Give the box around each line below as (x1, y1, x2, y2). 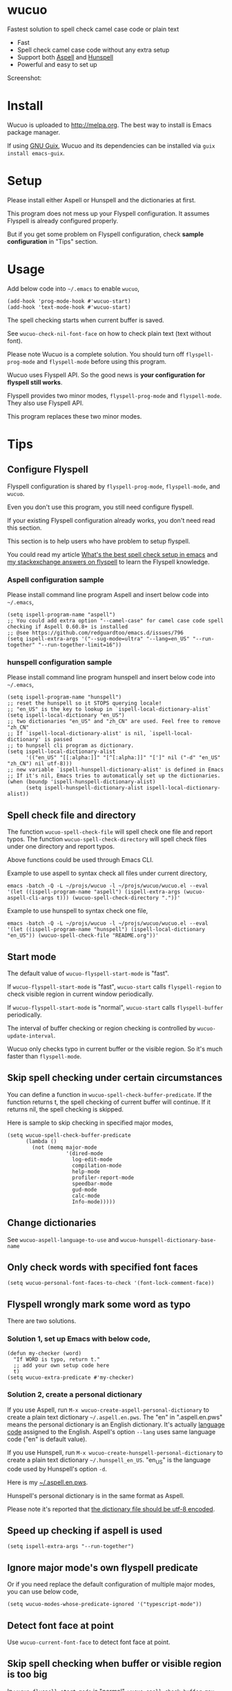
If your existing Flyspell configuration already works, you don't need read (7, 516, 215, 524)
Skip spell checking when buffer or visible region (7, 1658, 222, 1670)
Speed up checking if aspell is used (7, 1525, 163, 1536)
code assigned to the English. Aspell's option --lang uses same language (7, 1427, 216, 1435)
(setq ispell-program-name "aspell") (7, 611, 116, 618)
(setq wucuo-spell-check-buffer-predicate (7, 1131, 131, 1138)
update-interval (7, 1032, 54, 1040)
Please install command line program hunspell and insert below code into (7, 673, 215, 682)
